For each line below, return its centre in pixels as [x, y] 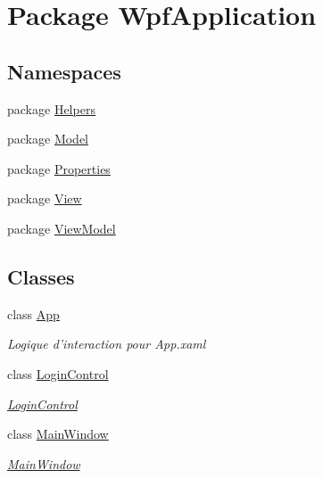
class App [33, 313]
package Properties [59, 168]
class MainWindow [58, 434]
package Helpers [51, 108]
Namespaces [64, 71]
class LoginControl [58, 373]
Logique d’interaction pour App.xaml [107, 344]
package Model [48, 139]
